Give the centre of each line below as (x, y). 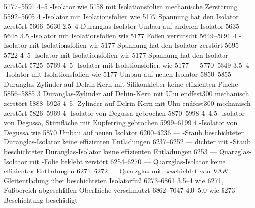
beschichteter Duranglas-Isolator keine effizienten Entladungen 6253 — (111, 151)
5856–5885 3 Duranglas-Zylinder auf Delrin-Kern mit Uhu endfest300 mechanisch (127, 93)
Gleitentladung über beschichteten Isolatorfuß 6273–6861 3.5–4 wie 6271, (114, 180)
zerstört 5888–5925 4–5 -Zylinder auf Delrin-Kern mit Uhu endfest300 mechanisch (127, 103)
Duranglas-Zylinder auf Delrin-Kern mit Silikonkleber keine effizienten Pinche (121, 84)
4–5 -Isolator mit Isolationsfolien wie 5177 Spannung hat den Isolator (124, 54)
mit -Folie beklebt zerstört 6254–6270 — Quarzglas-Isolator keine (127, 161)
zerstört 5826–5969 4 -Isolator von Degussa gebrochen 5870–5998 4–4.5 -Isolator (124, 113)
